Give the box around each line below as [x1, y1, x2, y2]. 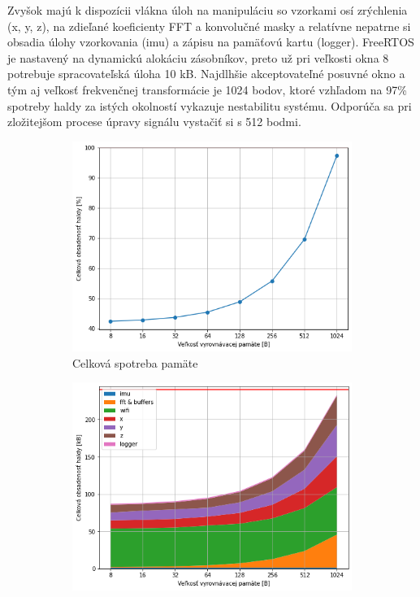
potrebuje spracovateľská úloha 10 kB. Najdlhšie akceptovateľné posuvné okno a [7, 65, 405, 82]
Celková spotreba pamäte [72, 354, 198, 371]
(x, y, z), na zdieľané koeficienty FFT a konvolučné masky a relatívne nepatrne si [7, 17, 411, 34]
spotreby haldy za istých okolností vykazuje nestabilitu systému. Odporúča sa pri [7, 97, 412, 114]
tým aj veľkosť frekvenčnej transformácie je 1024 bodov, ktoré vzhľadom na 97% [7, 81, 407, 98]
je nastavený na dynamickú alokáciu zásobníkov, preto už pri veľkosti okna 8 [7, 49, 389, 66]
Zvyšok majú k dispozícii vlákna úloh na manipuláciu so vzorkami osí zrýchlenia [7, 2, 408, 18]
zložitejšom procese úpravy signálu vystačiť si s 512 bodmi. [7, 113, 301, 130]
